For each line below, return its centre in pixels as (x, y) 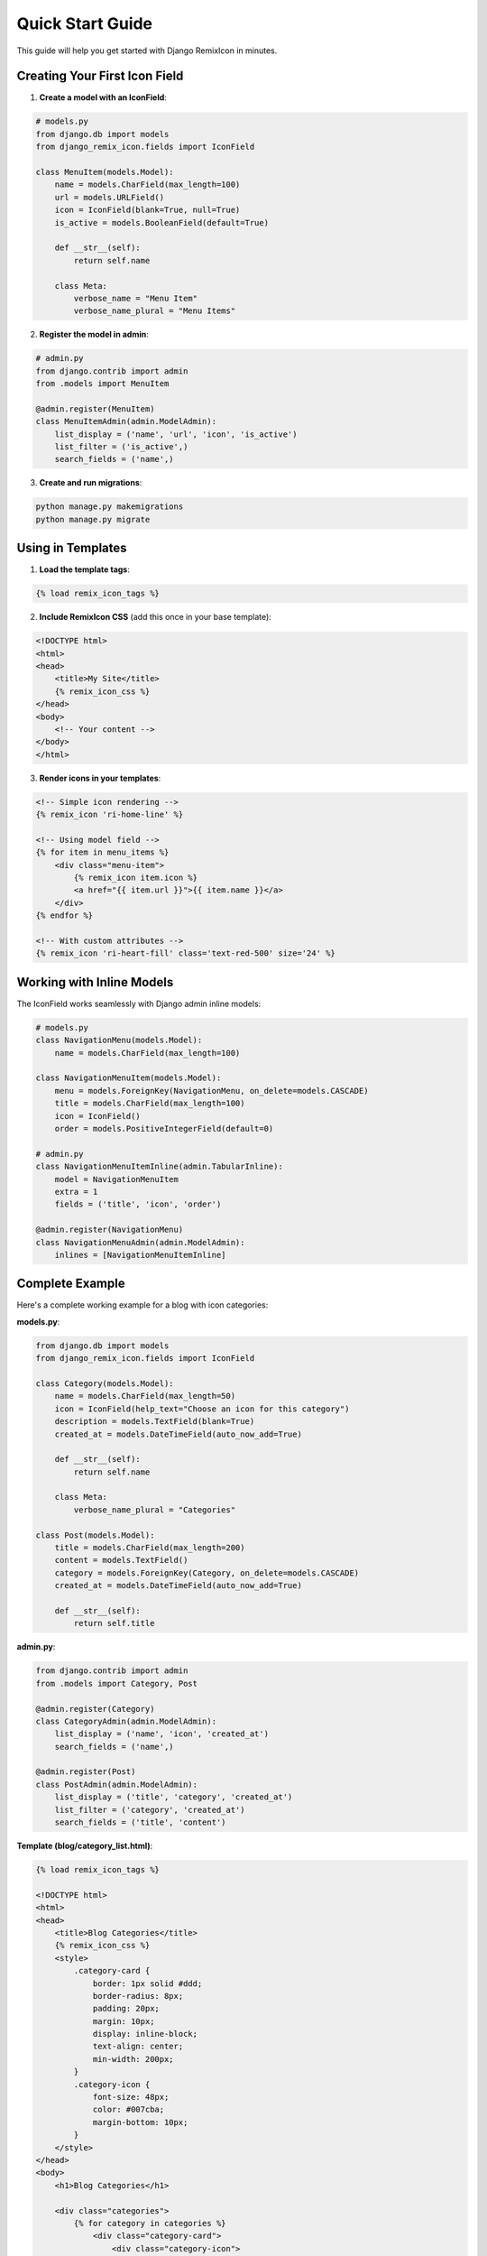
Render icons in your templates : (100, 778)
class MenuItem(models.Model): (105, 172)
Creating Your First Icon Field (100, 76)
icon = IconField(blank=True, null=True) (147, 210)
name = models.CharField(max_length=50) (145, 1396)
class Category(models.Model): (105, 1383)
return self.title (114, 1623)
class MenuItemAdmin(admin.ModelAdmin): (126, 421)
